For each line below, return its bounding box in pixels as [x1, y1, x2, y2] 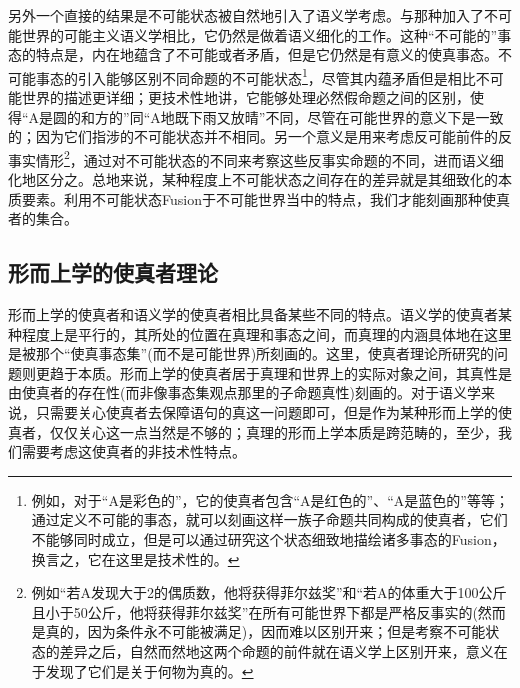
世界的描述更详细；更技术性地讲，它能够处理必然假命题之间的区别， [21, 87, 470, 108]
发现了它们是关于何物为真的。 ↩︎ [45, 660, 254, 681]
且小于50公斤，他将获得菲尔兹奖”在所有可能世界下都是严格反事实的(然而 [31, 601, 506, 622]
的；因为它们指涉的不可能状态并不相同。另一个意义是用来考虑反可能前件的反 [8, 126, 512, 147]
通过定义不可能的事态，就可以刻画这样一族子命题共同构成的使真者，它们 [31, 509, 508, 530]
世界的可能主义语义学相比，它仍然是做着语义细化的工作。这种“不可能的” [21, 24, 498, 45]
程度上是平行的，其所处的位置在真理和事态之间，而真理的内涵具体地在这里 [21, 323, 512, 344]
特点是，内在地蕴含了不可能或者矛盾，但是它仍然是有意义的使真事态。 [35, 44, 498, 65]
